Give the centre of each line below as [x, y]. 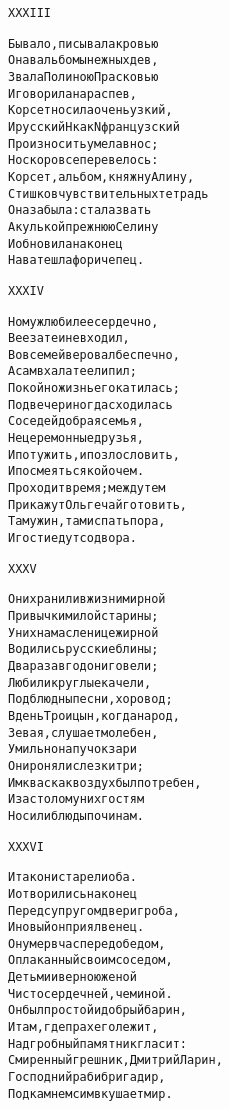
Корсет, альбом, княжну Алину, [101, 176]
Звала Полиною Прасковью [83, 76]
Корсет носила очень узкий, [90, 110]
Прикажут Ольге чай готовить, [97, 504]
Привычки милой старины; [83, 616]
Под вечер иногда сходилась [90, 404]
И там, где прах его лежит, [83, 1027]
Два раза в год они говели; [83, 665]
